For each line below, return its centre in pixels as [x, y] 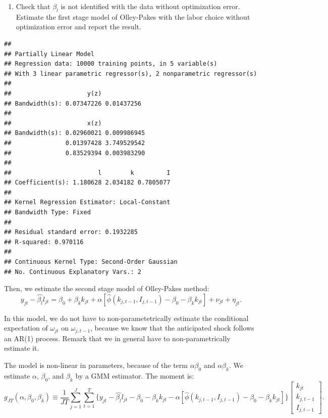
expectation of [26, 328]
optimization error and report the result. [78, 27]
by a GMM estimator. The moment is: [135, 375]
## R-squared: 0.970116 [44, 242]
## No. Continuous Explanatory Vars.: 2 [73, 272]
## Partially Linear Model [49, 54]
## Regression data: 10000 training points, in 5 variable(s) [111, 64]
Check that [33, 6]
